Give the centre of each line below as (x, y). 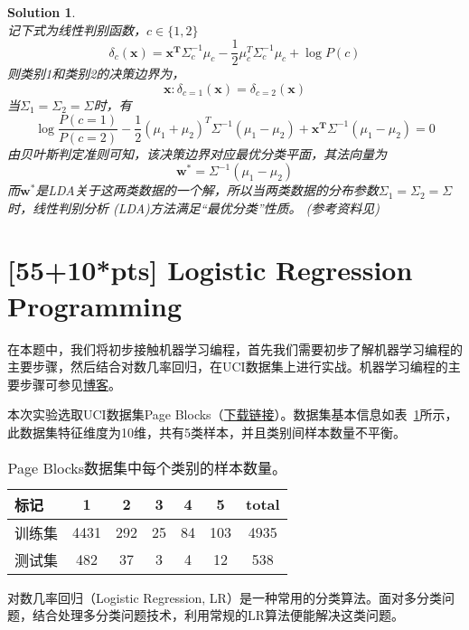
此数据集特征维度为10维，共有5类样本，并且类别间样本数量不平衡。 (206, 432)
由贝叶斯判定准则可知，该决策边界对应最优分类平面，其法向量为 (197, 153)
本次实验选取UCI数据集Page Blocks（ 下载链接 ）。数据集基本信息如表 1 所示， (233, 414)
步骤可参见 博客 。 (70, 384)
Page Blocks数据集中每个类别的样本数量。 (147, 467)
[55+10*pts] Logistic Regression (210, 270)
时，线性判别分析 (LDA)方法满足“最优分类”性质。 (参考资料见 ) (194, 207)
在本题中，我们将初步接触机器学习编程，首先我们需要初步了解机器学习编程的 (235, 348)
